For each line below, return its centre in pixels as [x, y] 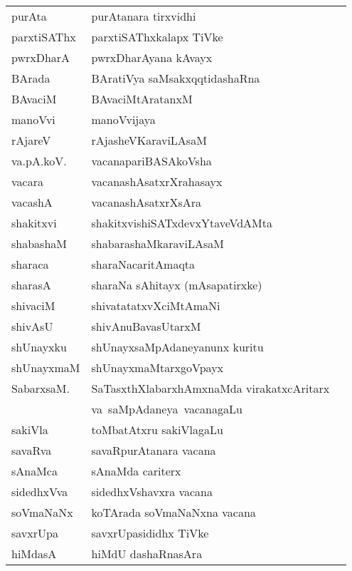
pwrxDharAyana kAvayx [152, 57]
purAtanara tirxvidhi [144, 16]
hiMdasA [34, 554]
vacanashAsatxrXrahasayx [157, 181]
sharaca [30, 264]
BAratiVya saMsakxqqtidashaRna [176, 78]
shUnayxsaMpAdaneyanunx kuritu [177, 347]
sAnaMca [34, 471]
